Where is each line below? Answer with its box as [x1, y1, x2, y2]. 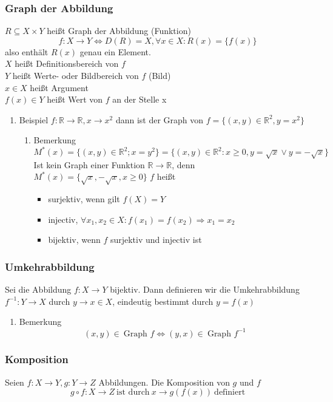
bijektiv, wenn [48, 233, 101, 246]
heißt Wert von [47, 93, 103, 106]
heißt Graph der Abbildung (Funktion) [47, 24, 191, 37]
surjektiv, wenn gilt [48, 192, 120, 205]
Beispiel [19, 113, 49, 126]
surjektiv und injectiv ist [110, 233, 202, 246]
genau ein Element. [79, 45, 151, 58]
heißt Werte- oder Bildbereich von [12, 69, 139, 81]
